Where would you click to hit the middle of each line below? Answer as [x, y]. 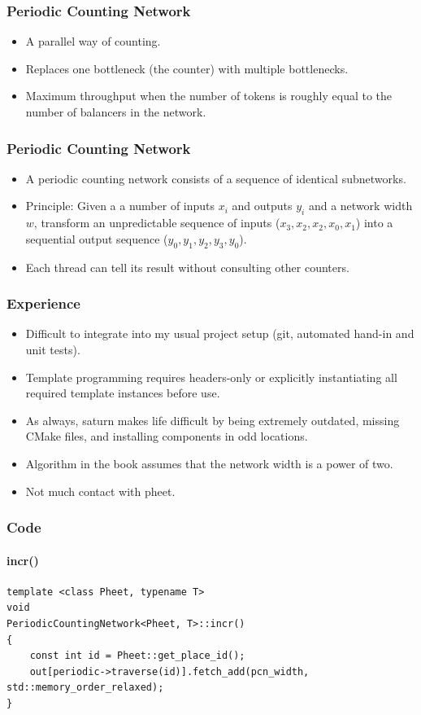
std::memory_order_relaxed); [85, 688]
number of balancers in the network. [116, 112]
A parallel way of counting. [93, 41]
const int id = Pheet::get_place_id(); [137, 656]
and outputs [262, 206]
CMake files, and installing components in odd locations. [167, 436]
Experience [43, 303]
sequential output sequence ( [97, 238]
